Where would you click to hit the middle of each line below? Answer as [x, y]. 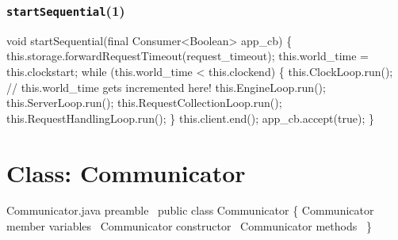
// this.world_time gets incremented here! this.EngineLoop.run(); [166, 87]
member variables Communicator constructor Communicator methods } [189, 226]
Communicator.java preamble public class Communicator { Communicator [190, 210]
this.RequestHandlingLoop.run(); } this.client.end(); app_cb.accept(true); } [190, 118]
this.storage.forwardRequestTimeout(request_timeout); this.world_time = [188, 56]
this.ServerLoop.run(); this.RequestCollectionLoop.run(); [144, 103]
